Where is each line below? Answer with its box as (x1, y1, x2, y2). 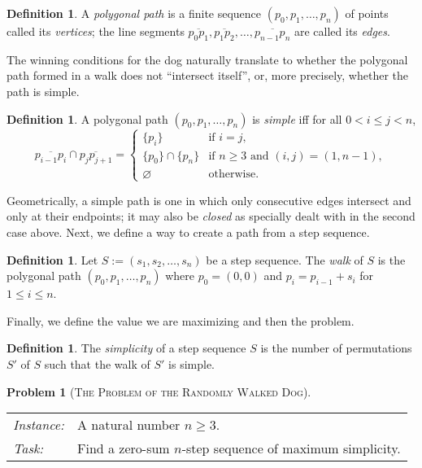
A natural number (77, 415, 181, 435)
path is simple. (7, 82, 80, 99)
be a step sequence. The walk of (206, 251, 363, 268)
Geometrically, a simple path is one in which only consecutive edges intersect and (7, 191, 411, 208)
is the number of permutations (260, 339, 412, 356)
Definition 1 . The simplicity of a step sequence (7, 339, 246, 356)
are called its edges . (294, 23, 390, 39)
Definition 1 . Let (7, 251, 98, 268)
